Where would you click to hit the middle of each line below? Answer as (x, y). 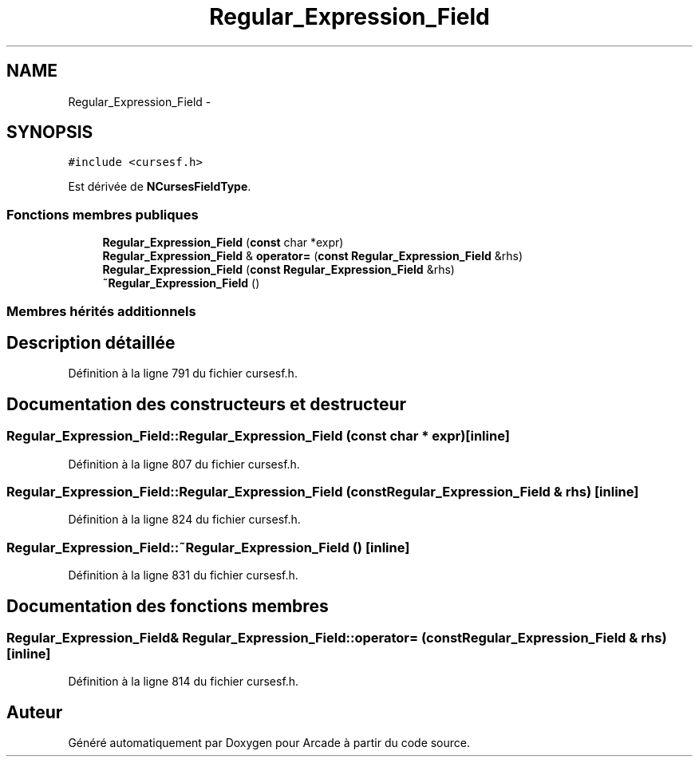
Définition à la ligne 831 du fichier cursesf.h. (183, 575)
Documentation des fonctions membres (168, 606)
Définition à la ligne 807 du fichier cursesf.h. (184, 464)
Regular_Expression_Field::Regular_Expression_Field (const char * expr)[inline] (258, 436)
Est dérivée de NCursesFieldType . (160, 187)
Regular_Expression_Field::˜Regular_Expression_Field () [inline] (208, 547)
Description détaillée (91, 342)
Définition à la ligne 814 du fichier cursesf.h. (184, 682)
